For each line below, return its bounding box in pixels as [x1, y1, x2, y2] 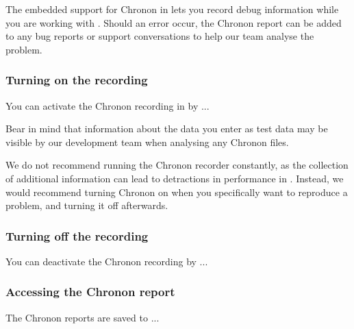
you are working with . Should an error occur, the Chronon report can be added [5, 15, 342, 29]
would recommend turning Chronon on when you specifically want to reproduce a [5, 184, 348, 199]
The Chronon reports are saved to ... [5, 310, 160, 324]
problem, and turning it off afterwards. [5, 198, 168, 212]
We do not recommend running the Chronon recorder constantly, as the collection [5, 158, 349, 172]
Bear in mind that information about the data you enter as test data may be [5, 121, 328, 136]
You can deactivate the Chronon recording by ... [5, 254, 208, 268]
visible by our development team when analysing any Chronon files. [5, 134, 289, 149]
